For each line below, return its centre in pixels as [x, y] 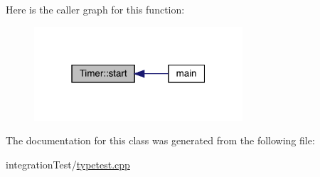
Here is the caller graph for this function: [95, 9]
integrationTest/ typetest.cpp [68, 165]
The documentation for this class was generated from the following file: [160, 140]
